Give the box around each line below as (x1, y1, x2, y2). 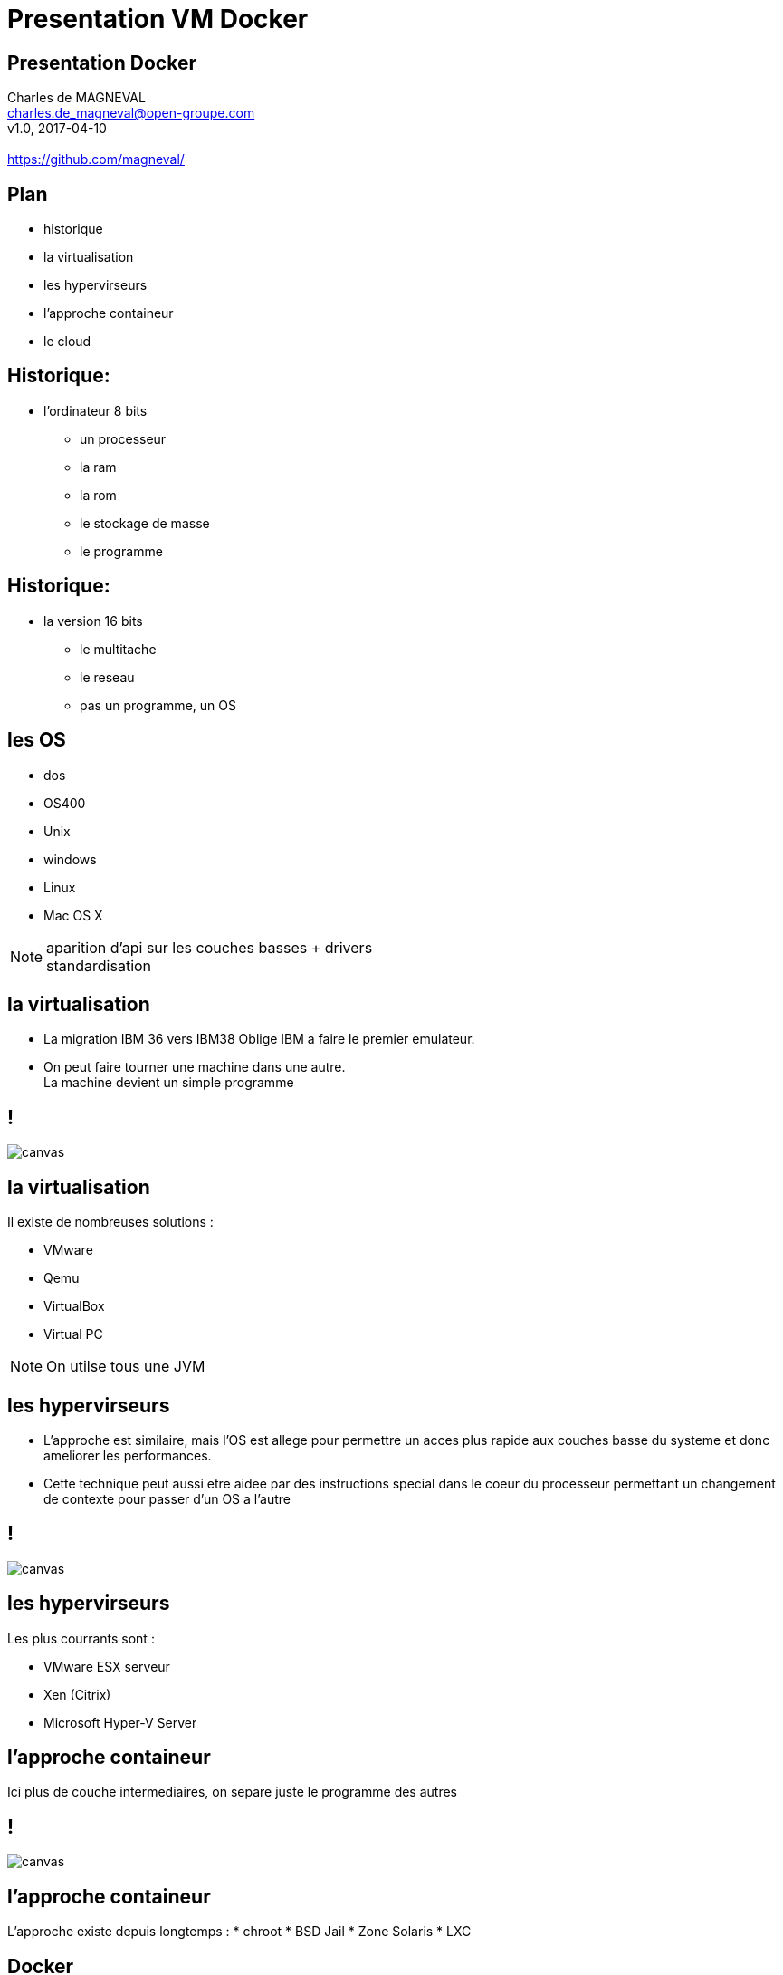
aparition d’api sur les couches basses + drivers (46, 938, 373, 957)
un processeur (80, 430, 167, 447)
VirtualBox (43, 1298, 105, 1315)
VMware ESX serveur (43, 1658, 170, 1674)
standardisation (46, 956, 152, 975)
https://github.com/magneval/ (7, 151, 185, 168)
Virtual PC (43, 1326, 103, 1343)
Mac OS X (43, 907, 103, 923)
